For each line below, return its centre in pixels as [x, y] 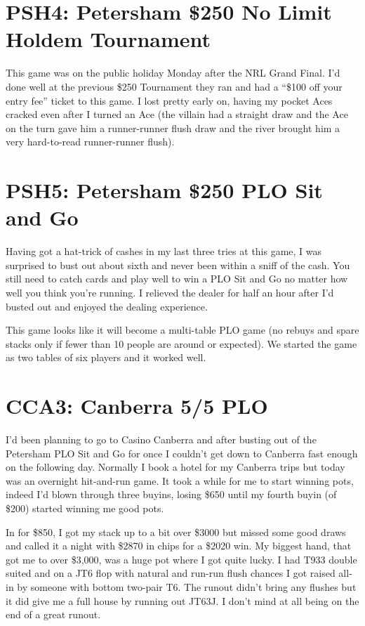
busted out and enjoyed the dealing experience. [107, 306]
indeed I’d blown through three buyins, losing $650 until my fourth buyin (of [171, 494]
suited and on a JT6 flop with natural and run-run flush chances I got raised [171, 573]
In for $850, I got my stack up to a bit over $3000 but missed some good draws [176, 532]
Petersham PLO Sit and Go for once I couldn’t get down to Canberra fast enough [182, 453]
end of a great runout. [53, 614]
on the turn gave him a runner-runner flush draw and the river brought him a [173, 128]
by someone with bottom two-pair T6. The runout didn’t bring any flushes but [187, 587]
